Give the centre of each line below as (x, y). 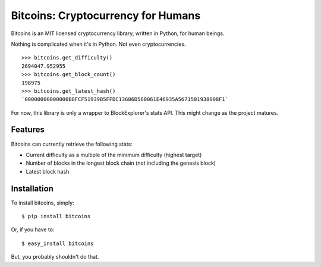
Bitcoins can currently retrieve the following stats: (72, 144)
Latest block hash (48, 171)
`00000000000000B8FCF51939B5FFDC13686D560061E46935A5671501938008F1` (125, 99)
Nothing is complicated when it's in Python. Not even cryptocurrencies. (98, 44)
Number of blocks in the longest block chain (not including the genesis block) (121, 163)
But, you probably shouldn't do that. (55, 257)
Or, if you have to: (33, 230)
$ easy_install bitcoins (58, 243)
